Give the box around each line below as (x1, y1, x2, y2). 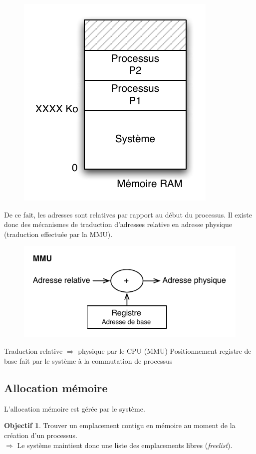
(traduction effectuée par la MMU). (4, 228, 113, 239)
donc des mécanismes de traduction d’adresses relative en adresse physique (4, 219, 232, 229)
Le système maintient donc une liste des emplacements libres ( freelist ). (17, 440, 233, 450)
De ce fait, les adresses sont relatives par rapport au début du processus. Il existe (4, 209, 252, 220)
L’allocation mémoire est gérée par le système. (4, 403, 145, 414)
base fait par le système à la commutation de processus (4, 356, 173, 366)
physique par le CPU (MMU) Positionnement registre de (78, 346, 252, 356)
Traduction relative (4, 346, 63, 356)
